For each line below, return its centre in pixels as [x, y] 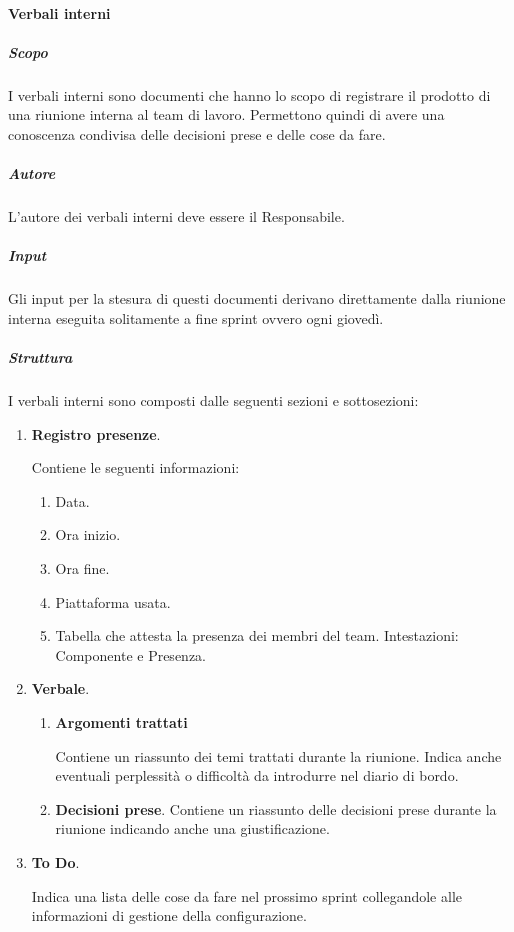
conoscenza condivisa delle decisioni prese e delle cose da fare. [197, 133]
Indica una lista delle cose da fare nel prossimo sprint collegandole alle [247, 895]
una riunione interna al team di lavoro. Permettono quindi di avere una [226, 114]
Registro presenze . [96, 433]
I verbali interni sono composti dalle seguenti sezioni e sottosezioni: [213, 400]
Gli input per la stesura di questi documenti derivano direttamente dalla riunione [257, 298]
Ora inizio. [88, 534]
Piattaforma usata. [113, 601]
